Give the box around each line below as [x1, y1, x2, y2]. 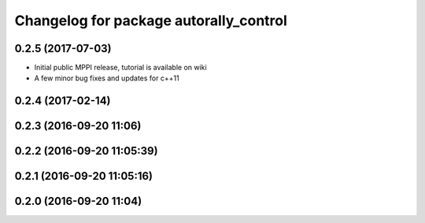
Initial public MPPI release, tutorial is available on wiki [34, 63, 208, 72]
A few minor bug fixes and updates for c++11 [34, 73, 180, 83]
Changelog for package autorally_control [14, 12, 287, 29]
